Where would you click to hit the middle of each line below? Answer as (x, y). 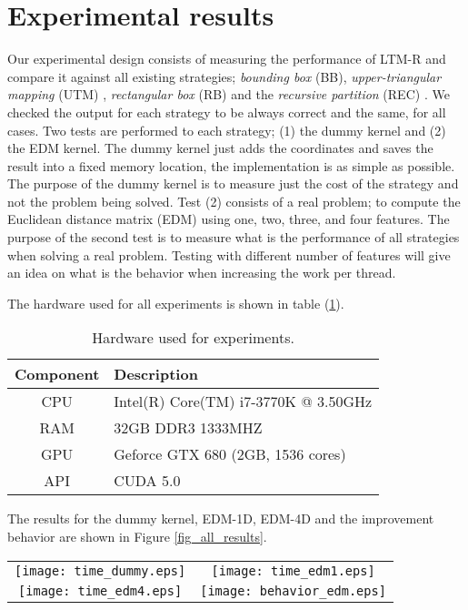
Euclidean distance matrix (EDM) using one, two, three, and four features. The (229, 219)
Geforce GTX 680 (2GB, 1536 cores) (230, 454)
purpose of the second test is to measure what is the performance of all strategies (234, 237)
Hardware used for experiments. (193, 338)
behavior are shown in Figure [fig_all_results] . (137, 537)
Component (57, 374)
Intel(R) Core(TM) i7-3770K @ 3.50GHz (243, 402)
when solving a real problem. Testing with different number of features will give (229, 254)
